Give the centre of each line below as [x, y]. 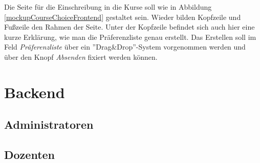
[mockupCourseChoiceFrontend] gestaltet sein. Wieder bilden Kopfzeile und [123, 17]
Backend [35, 92]
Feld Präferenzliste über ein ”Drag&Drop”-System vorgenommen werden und [125, 47]
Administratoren [49, 124]
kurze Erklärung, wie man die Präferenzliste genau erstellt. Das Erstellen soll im [130, 37]
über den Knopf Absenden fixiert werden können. [81, 56]
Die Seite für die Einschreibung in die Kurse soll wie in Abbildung [108, 7]
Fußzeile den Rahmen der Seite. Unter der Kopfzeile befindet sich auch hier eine [129, 27]
